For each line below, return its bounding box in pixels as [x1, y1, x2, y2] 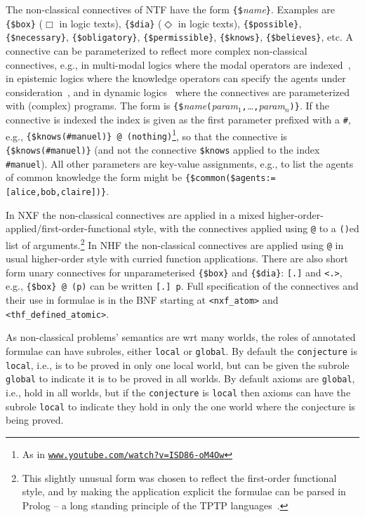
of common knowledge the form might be [6, 170, 182, 184]
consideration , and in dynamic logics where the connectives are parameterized [6, 84, 350, 99]
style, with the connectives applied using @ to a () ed [133, 221, 359, 236]
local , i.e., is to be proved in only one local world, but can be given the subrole [6, 357, 350, 372]
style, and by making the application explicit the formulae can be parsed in [22, 484, 346, 499]
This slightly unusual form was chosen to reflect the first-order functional [22, 470, 337, 485]
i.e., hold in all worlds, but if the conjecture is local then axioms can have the [6, 384, 351, 399]
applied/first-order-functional [6, 221, 131, 236]
